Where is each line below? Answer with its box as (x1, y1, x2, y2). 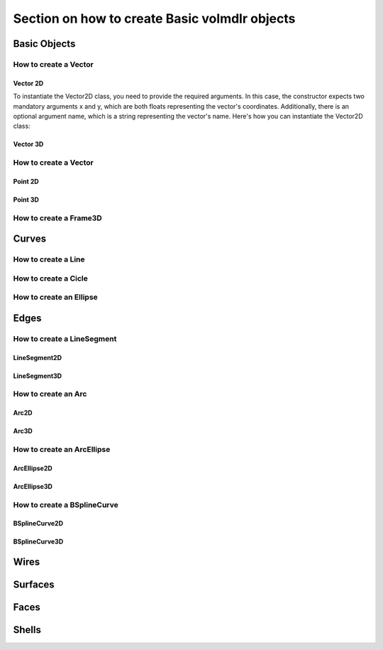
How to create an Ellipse (13, 292, 99, 302)
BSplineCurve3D (13, 537, 64, 546)
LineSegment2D (13, 353, 62, 362)
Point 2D (13, 177, 39, 185)
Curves (13, 233, 46, 245)
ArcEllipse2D (13, 464, 52, 472)
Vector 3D (13, 140, 44, 148)
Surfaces (13, 579, 55, 591)
